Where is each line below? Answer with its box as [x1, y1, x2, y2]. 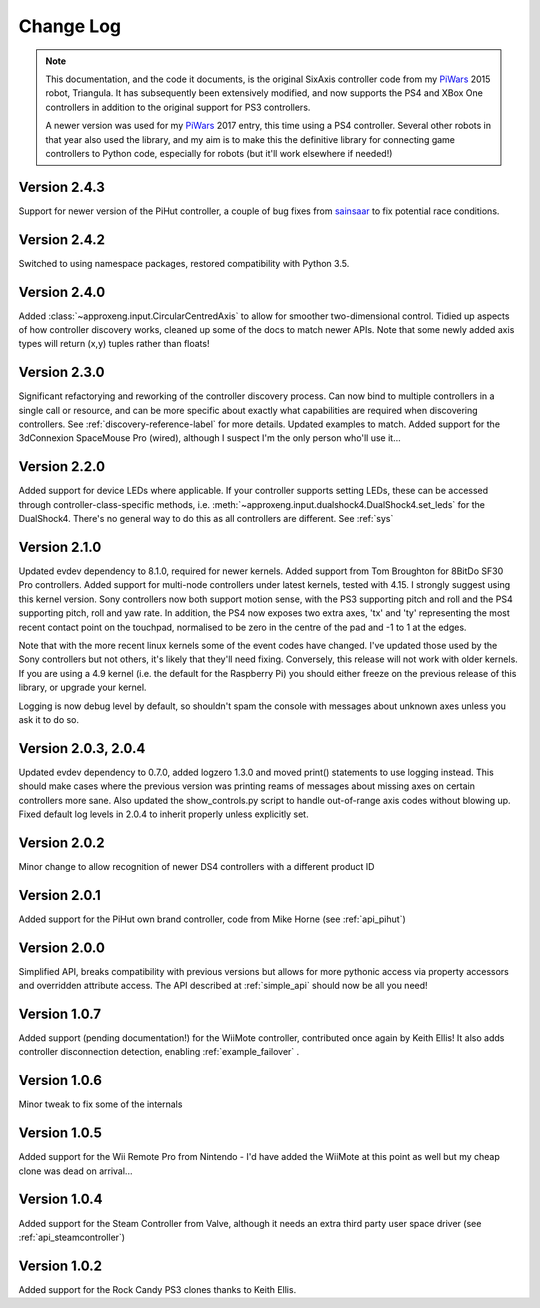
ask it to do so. [18, 713, 80, 725]
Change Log [18, 15, 122, 37]
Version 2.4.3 [18, 178, 105, 195]
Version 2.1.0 [18, 538, 102, 555]
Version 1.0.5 [18, 1125, 102, 1142]
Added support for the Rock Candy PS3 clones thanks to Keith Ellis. [18, 1283, 297, 1295]
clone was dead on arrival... [18, 1165, 133, 1177]
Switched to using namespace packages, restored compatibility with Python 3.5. [18, 257, 350, 269]
